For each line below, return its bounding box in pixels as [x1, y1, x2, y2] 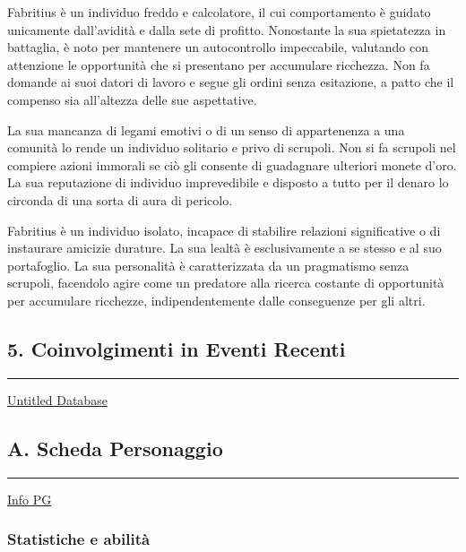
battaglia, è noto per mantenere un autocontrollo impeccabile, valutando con [7, 38, 428, 56]
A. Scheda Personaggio [7, 434, 223, 461]
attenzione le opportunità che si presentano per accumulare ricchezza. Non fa [7, 55, 430, 73]
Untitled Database [7, 390, 108, 409]
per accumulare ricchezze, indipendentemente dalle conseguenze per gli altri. [7, 290, 426, 309]
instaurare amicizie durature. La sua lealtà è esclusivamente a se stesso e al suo [7, 238, 442, 257]
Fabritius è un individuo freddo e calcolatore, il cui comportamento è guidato [7, 3, 431, 21]
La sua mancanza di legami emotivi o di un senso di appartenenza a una [7, 120, 405, 139]
